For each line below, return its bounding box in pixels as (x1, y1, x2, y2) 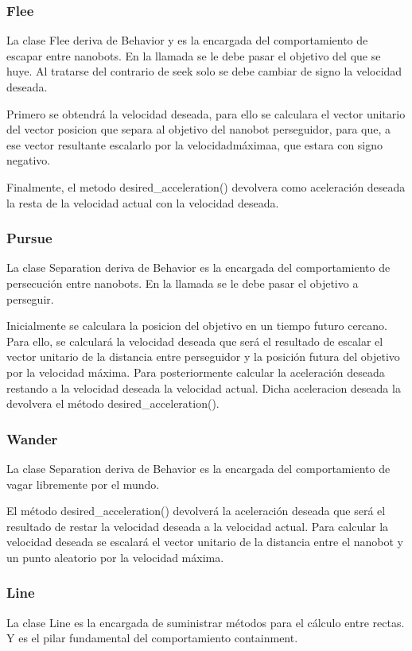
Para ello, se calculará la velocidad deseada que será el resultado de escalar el (6, 332, 383, 349)
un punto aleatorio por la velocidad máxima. (6, 548, 224, 565)
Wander (6, 428, 58, 448)
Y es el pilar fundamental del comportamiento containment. (6, 630, 298, 646)
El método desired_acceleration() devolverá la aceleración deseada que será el (6, 502, 386, 519)
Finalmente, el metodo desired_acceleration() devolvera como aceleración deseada (6, 178, 406, 195)
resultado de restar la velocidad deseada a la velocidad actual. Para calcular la (6, 517, 389, 534)
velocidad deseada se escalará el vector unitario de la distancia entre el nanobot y (6, 533, 403, 550)
